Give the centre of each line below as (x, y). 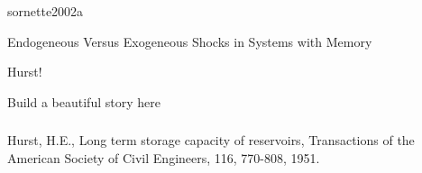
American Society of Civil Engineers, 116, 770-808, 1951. (164, 157)
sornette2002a (46, 11)
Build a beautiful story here (84, 101)
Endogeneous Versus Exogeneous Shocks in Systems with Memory (190, 41)
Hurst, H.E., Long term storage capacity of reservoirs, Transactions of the (211, 140)
